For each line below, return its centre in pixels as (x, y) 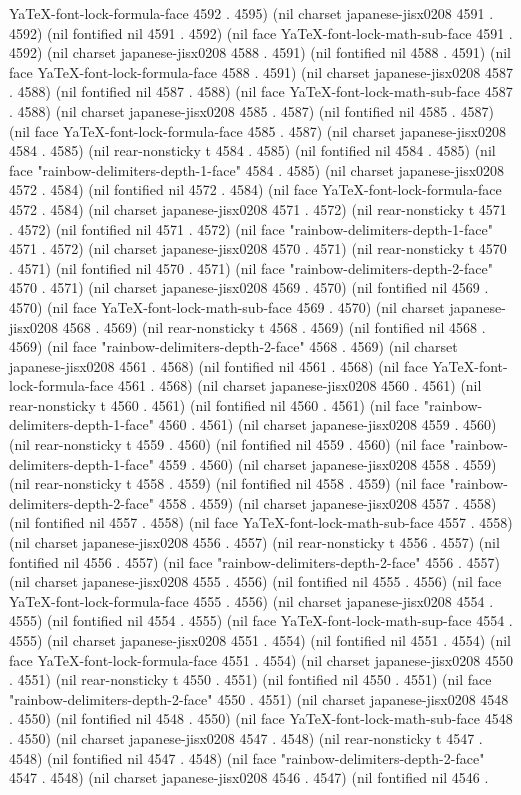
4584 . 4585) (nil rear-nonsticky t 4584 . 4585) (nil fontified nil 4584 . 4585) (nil (252, 150)
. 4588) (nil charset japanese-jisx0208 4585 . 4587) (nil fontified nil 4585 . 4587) (251, 110)
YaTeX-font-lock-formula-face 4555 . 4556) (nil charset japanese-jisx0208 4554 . (251, 600)
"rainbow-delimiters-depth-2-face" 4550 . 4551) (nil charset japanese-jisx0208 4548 (259, 698)
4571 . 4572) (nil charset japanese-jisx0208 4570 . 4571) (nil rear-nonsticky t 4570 (258, 248)
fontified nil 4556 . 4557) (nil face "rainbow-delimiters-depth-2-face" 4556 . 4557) (254, 561)
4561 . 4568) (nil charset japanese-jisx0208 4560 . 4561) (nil (299, 385)
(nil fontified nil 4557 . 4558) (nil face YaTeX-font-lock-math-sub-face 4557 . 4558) (261, 522)
